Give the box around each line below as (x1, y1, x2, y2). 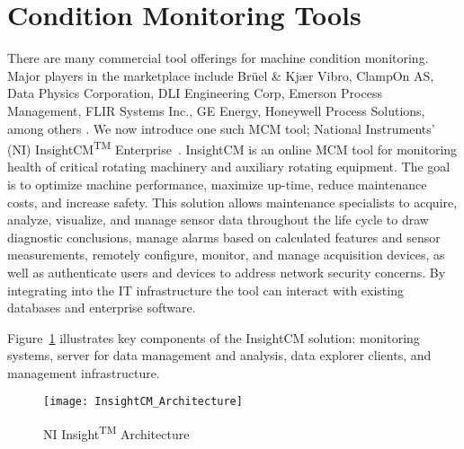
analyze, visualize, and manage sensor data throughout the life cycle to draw (7, 210, 429, 229)
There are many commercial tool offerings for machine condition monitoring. (7, 48, 429, 67)
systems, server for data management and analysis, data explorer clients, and (7, 346, 432, 365)
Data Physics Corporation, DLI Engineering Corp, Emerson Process (7, 84, 382, 102)
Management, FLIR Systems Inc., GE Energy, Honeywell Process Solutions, (7, 101, 425, 119)
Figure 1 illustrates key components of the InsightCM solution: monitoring (7, 328, 420, 347)
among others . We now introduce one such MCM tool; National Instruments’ (7, 119, 435, 137)
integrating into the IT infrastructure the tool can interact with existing (7, 280, 404, 299)
